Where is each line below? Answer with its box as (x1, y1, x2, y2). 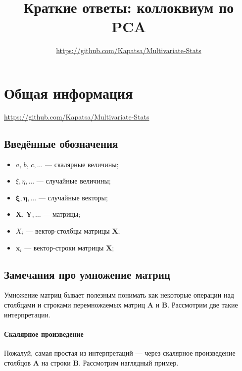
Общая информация (4, 82, 133, 103)
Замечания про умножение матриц (4, 266, 170, 282)
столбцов (4, 357, 31, 368)
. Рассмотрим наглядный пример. (78, 357, 179, 368)
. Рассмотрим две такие (167, 300, 238, 309)
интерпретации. (4, 309, 50, 319)
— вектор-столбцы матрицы (26, 226, 110, 236)
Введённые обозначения (4, 135, 118, 151)
